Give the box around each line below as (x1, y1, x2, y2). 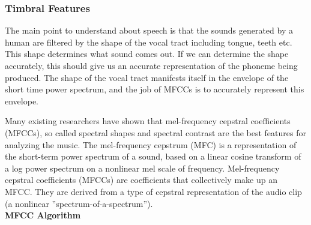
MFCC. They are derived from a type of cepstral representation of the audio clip (5, 185, 302, 197)
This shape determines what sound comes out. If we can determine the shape (5, 47, 289, 60)
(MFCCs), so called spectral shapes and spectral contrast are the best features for (5, 126, 306, 139)
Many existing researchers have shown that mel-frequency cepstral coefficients (5, 115, 291, 127)
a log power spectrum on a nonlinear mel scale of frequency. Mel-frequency (5, 161, 280, 174)
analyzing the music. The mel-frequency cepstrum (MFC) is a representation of (5, 138, 297, 151)
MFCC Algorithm (5, 209, 81, 221)
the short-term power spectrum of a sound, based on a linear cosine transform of (5, 150, 301, 163)
